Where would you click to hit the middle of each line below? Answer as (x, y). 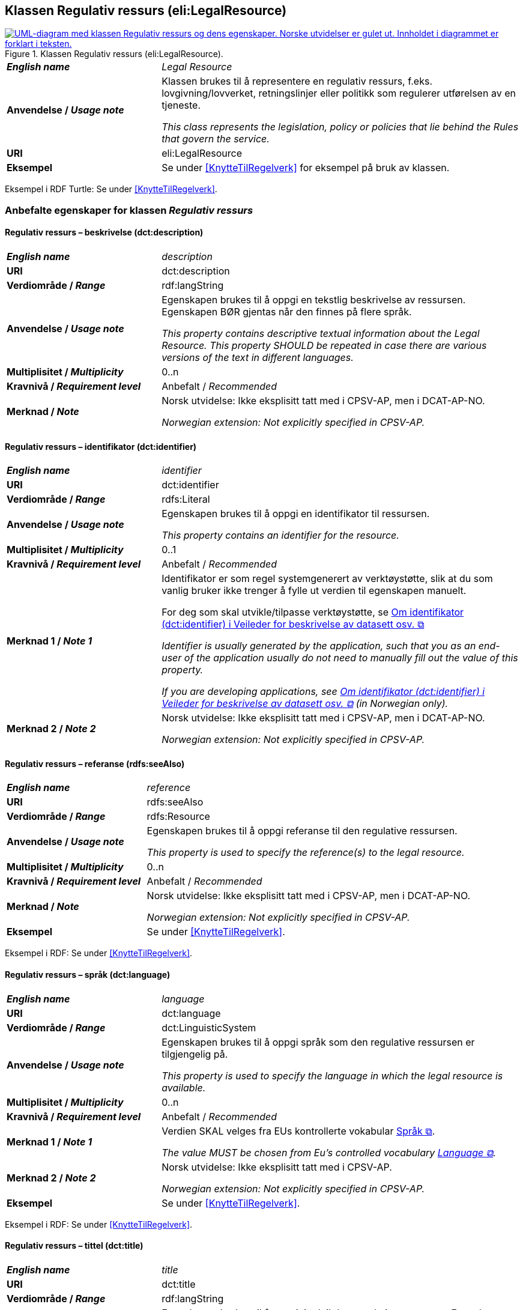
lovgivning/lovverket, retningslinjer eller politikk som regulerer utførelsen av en (339, 93)
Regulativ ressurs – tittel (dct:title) (74, 1246)
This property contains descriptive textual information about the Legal (321, 334)
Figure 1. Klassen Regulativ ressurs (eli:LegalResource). (114, 54)
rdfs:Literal (186, 499)
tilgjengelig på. (195, 1054)
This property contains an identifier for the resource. (280, 535)
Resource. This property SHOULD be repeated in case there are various (324, 346)
